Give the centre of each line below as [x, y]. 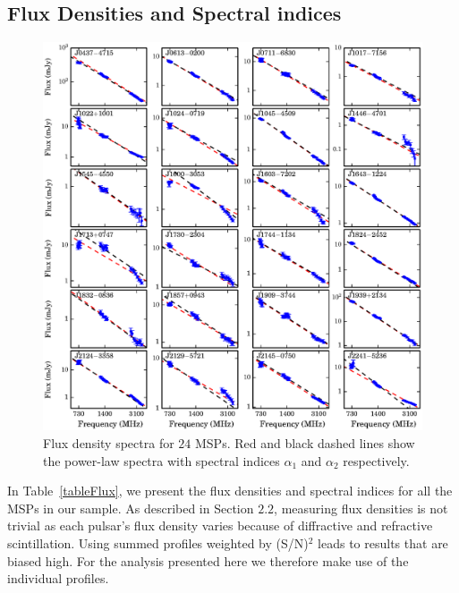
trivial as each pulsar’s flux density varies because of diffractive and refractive [220, 525]
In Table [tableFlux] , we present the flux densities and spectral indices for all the [230, 491]
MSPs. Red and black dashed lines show [305, 442]
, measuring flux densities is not [361, 508]
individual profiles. [58, 578]
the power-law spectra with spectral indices [161, 460]
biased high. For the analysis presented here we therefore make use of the [208, 560]
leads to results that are [383, 542]
